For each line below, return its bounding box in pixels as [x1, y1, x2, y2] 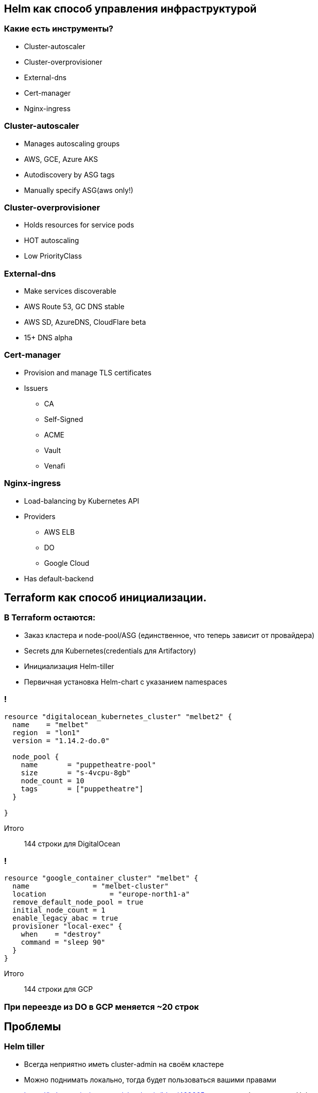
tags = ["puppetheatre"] [21, 784, 144, 793]
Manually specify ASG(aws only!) [24, 185, 134, 194]
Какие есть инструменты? [4, 24, 114, 34]
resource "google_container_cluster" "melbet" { [4, 874, 198, 883]
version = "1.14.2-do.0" [12, 736, 110, 745]
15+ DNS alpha [24, 333, 73, 342]
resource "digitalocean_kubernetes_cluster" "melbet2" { [4, 712, 232, 721]
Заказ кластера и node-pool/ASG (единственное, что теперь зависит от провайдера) [24, 630, 314, 639]
